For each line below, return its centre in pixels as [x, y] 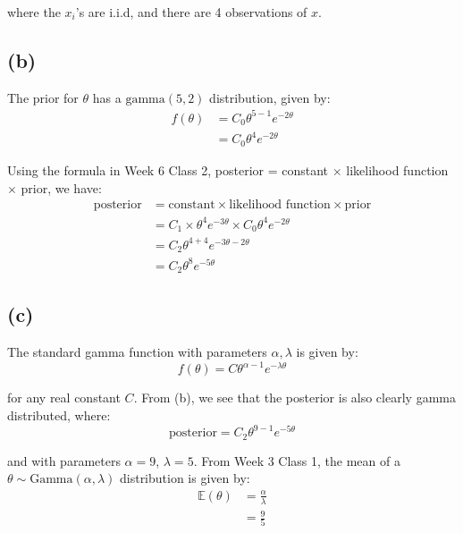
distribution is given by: [185, 478]
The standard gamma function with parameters [137, 352]
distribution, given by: [270, 97]
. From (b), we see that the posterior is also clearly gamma [295, 398]
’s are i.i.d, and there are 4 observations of [191, 12]
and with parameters [64, 460]
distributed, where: [59, 415]
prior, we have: [61, 187]
